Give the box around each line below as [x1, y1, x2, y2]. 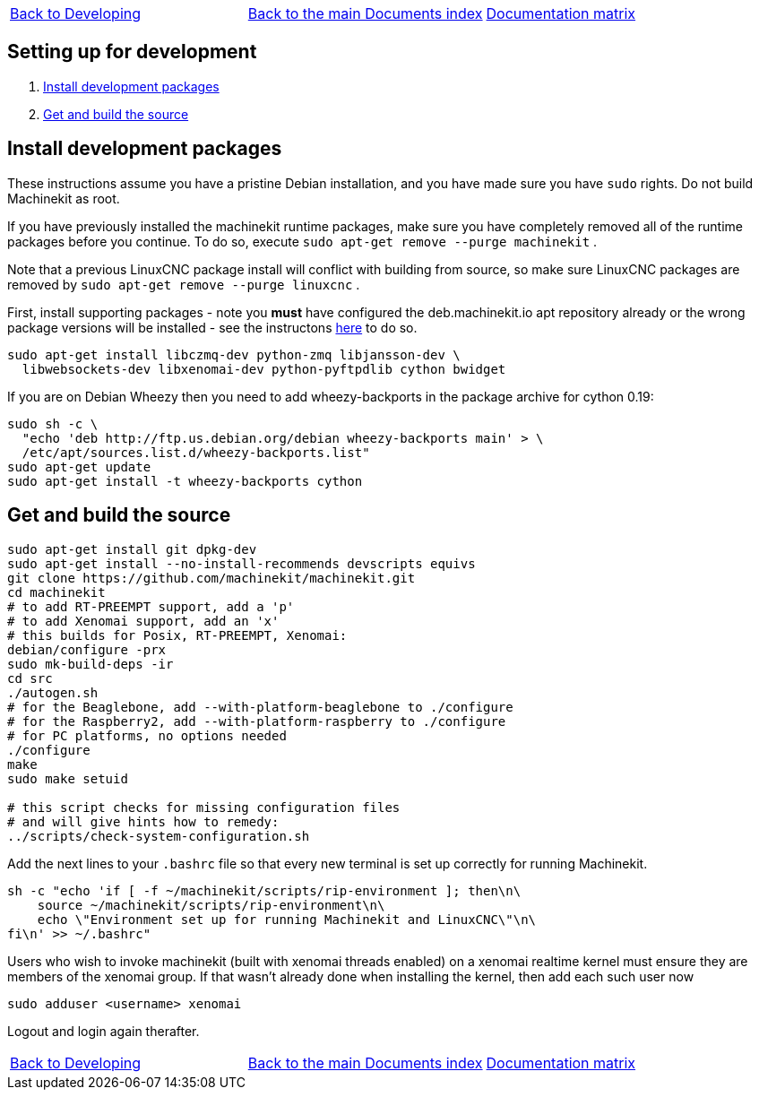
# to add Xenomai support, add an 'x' [7, 613, 280, 628]
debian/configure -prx [7, 642, 167, 657]
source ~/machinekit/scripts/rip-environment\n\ [37, 897, 385, 912]
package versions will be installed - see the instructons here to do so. [7, 319, 418, 335]
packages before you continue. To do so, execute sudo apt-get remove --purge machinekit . [7, 233, 598, 249]
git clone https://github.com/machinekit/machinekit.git [7, 570, 416, 585]
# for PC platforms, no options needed [7, 728, 287, 743]
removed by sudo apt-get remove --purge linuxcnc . [7, 276, 360, 292]
